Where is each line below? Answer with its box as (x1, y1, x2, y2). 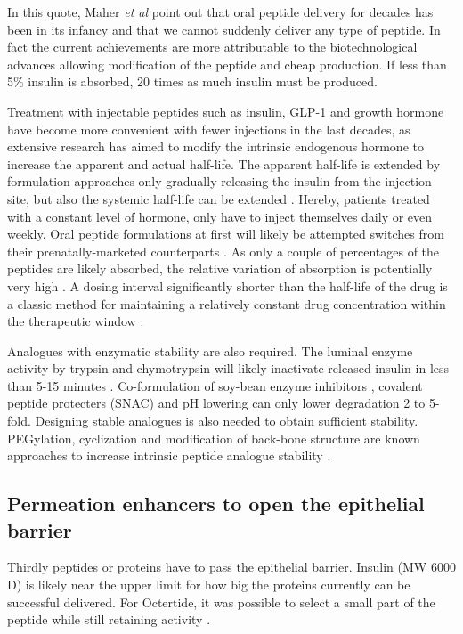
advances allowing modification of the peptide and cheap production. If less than (7, 54, 447, 73)
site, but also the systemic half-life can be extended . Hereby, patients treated (7, 189, 430, 207)
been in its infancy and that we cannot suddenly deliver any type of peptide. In (7, 20, 441, 38)
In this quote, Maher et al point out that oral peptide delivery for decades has (7, 3, 434, 20)
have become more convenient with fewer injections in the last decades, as (7, 119, 410, 138)
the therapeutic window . (7, 312, 144, 330)
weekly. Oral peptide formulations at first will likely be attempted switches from (7, 224, 444, 243)
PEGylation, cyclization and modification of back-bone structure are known (7, 428, 420, 447)
